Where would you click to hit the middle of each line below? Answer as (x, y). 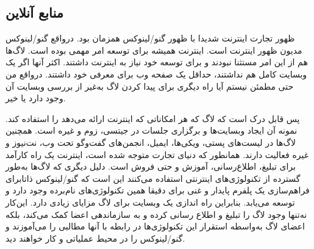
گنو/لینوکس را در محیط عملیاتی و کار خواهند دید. (95, 238)
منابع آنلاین (35, 13)
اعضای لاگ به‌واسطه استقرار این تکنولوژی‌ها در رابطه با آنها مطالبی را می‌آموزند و (155, 226)
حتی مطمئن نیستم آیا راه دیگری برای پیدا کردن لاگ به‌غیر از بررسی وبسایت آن (150, 86)
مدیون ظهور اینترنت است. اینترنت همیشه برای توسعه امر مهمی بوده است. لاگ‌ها (154, 50)
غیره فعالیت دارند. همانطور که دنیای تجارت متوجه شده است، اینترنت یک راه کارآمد (157, 154)
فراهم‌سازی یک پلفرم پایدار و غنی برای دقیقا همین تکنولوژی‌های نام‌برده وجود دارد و (158, 190)
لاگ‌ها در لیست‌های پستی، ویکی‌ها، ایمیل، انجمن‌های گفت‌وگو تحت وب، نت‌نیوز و (151, 142)
